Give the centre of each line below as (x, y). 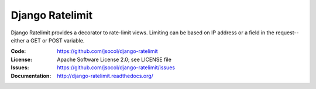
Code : (18, 51)
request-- (287, 33)
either (18, 40)
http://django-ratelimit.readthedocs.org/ (105, 76)
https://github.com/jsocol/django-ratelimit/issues (116, 67)
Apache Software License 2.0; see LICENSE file (114, 59)
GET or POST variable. (57, 40)
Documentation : (31, 76)
